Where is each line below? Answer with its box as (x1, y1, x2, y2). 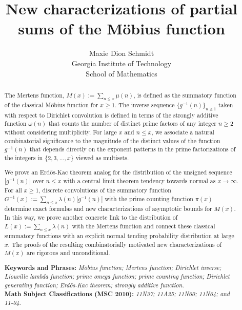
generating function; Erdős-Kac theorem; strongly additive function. (4, 281, 184, 289)
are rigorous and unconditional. (26, 248, 110, 257)
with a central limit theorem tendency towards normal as (63, 177, 216, 185)
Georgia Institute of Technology (71, 57, 172, 68)
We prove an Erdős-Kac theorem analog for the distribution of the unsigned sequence (4, 168, 232, 177)
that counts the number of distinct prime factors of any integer (48, 119, 217, 128)
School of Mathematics (86, 68, 157, 79)
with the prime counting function (105, 194, 193, 203)
